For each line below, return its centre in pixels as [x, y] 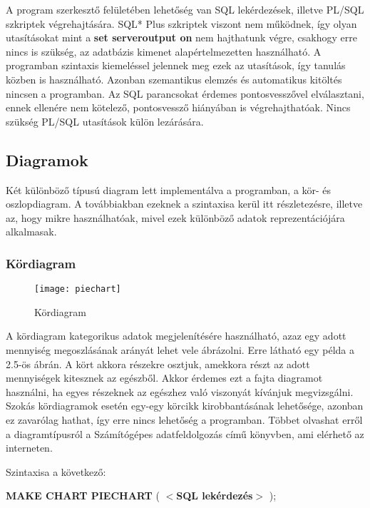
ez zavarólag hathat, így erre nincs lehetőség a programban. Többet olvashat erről [184, 419]
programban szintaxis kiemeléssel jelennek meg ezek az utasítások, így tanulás [176, 65]
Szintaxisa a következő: [56, 471]
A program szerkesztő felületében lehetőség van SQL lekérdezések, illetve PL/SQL [185, 9]
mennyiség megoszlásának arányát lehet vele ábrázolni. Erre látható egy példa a [180, 349]
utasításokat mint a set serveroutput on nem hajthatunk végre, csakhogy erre [181, 37]
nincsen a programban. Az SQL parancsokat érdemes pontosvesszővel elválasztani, [185, 93]
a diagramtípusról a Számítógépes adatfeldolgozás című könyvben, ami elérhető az [185, 433]
